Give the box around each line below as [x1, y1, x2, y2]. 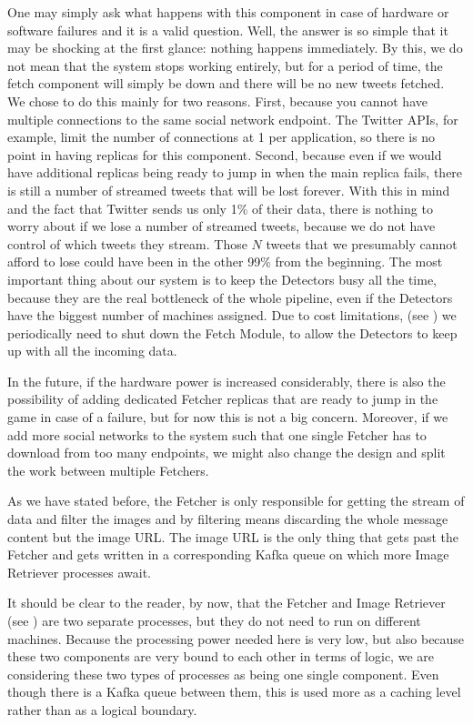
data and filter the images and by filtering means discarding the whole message [7, 509, 448, 529]
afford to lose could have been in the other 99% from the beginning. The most [7, 252, 443, 271]
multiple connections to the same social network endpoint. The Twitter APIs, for [7, 109, 458, 128]
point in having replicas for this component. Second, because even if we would [7, 145, 442, 164]
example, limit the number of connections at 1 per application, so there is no [7, 127, 436, 146]
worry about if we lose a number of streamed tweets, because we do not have [7, 216, 436, 236]
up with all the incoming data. [7, 341, 177, 360]
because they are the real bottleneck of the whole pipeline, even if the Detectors [7, 287, 453, 307]
